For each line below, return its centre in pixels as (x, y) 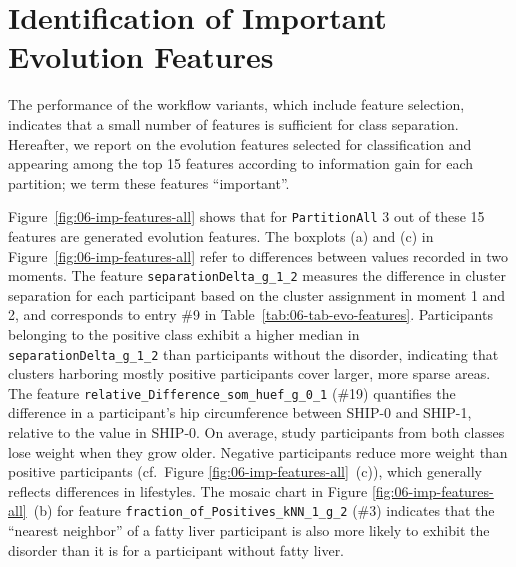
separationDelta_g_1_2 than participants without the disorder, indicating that (253, 353)
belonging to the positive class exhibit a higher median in (184, 333)
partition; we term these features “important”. (149, 182)
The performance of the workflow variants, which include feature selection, (236, 104)
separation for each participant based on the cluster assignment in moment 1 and (257, 294)
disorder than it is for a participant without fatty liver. (176, 549)
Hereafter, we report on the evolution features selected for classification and (240, 143)
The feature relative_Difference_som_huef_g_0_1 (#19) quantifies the (232, 392)
